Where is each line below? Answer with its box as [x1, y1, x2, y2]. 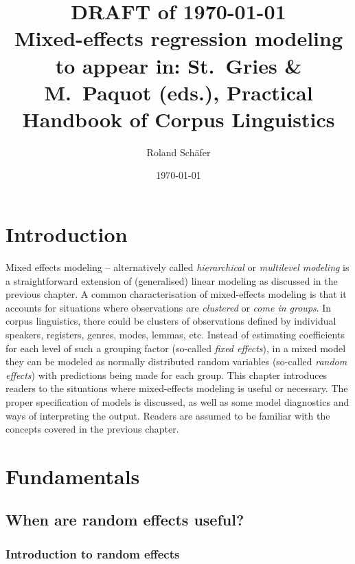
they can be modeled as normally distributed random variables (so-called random [5, 354, 347, 369]
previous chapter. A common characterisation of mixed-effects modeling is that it [5, 287, 347, 301]
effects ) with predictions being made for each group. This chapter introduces [5, 367, 328, 382]
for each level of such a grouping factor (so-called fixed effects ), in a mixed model [5, 340, 346, 355]
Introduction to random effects [5, 545, 180, 562]
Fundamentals [5, 462, 140, 490]
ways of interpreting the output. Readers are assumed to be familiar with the [5, 408, 330, 422]
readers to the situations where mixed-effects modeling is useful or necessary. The [5, 381, 348, 395]
